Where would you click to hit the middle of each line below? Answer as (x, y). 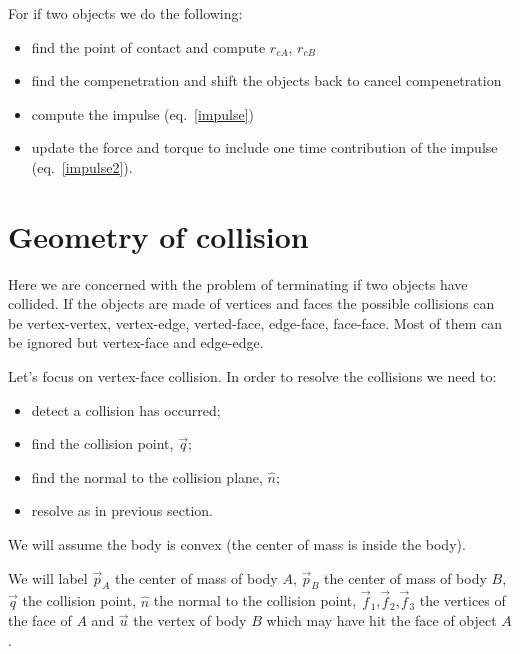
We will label (48, 577)
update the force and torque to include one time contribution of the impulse (264, 147)
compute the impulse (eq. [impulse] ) (143, 113)
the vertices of (462, 600)
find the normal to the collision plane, (147, 476)
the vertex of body (190, 620)
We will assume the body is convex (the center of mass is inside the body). (237, 544)
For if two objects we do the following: (125, 13)
